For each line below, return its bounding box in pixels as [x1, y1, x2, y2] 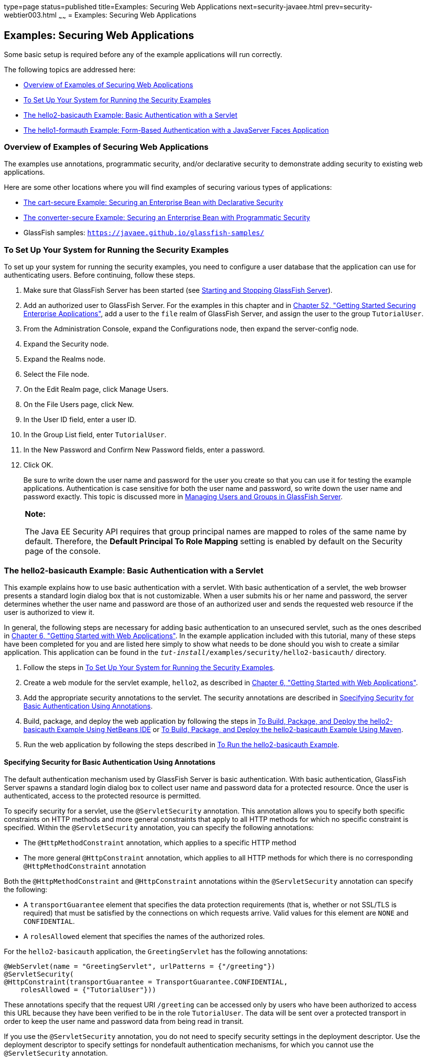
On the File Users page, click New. [23, 400, 134, 409]
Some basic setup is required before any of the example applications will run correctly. [4, 50, 283, 59]
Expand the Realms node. [23, 355, 105, 364]
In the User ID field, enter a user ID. [23, 415, 136, 424]
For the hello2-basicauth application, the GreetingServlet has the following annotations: [4, 947, 308, 956]
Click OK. [23, 461, 53, 469]
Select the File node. [23, 370, 89, 379]
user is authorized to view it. [4, 608, 95, 616]
